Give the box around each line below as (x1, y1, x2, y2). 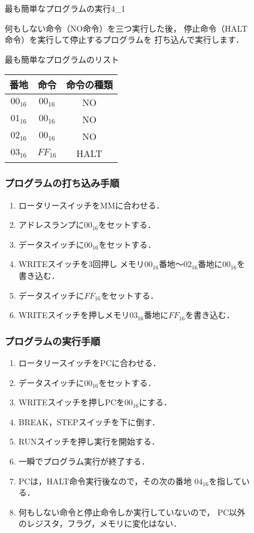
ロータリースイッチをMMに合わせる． (18, 199, 164, 211)
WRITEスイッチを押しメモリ (18, 309, 130, 321)
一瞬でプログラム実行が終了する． (18, 455, 150, 467)
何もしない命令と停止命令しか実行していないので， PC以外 (18, 505, 246, 518)
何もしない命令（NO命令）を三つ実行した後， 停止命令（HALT (5, 22, 248, 34)
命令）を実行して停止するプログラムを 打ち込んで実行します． (5, 33, 244, 46)
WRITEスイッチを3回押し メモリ (18, 258, 145, 270)
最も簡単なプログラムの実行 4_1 (5, 2, 126, 14)
